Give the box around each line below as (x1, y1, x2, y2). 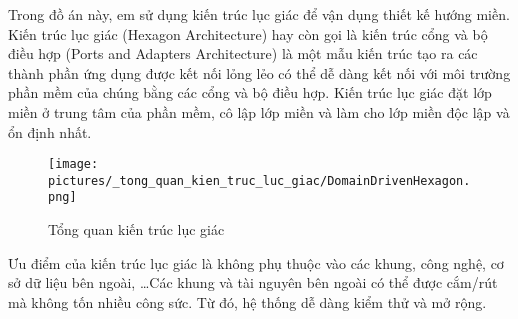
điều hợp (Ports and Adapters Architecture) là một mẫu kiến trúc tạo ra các (8, 43, 478, 64)
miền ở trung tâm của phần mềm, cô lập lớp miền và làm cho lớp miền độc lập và (8, 101, 510, 122)
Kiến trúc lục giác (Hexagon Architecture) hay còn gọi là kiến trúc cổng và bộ (8, 23, 488, 44)
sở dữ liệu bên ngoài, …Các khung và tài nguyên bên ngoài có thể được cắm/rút (8, 272, 498, 293)
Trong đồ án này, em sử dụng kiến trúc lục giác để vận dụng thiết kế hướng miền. (8, 4, 510, 24)
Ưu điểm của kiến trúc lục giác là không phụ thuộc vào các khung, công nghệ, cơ (8, 252, 504, 273)
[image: (48, 157, 99, 172)
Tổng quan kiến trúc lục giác (48, 219, 225, 240)
